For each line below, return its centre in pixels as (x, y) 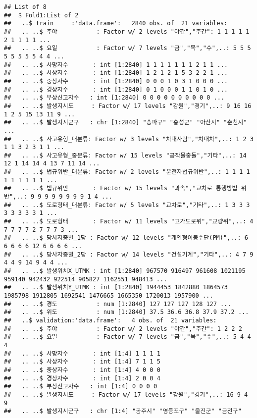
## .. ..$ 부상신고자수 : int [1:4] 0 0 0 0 (81, 387)
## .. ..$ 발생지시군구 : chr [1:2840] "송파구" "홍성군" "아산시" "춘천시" (126, 123)
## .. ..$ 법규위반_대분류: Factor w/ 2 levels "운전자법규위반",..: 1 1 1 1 (127, 172)
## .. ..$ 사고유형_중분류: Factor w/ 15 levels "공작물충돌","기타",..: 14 (125, 155)
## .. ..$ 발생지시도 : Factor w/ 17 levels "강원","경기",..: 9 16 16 (128, 106)
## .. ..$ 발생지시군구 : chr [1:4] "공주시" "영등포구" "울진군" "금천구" (123, 411)
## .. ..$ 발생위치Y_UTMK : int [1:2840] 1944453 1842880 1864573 (116, 287)
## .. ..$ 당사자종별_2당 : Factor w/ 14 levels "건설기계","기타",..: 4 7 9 (129, 254)
